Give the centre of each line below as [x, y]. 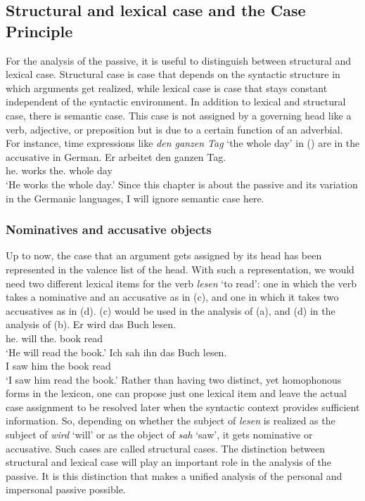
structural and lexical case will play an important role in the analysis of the [168, 462]
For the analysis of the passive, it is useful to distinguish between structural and [179, 60]
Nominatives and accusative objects [109, 229]
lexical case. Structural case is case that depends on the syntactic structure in [173, 74]
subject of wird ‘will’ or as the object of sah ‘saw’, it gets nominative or [159, 435]
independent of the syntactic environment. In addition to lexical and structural [176, 102]
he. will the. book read [55, 338]
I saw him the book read [58, 366]
